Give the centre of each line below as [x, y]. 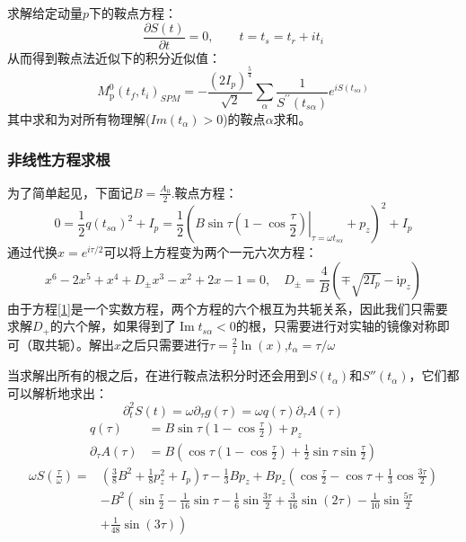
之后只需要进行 [166, 344]
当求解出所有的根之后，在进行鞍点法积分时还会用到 [158, 375]
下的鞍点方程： [133, 13]
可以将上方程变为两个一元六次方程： [211, 252]
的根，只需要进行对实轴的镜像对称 [336, 326]
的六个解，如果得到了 [113, 326]
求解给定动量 [45, 13]
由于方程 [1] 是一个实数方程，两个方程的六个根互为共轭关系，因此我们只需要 [228, 308]
